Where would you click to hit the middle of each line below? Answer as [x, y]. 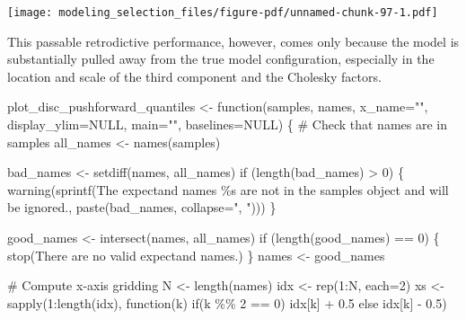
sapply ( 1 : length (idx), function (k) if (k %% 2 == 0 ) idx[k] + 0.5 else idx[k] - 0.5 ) [227, 302]
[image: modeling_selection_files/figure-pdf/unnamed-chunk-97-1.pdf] [223, 13]
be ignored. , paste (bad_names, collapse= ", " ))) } [142, 207]
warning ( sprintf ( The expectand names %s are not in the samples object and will [228, 189]
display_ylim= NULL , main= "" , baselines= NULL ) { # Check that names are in [227, 124]
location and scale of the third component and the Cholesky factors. [194, 76]
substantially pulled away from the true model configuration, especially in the [221, 59]
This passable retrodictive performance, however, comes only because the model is [233, 41]
